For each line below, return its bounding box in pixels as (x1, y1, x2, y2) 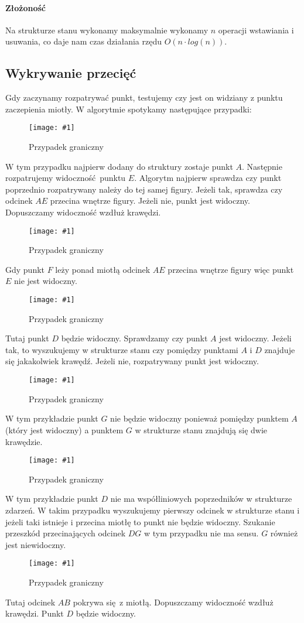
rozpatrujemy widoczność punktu (5, 172, 126, 184)
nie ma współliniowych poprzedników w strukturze (110, 492, 292, 505)
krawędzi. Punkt (5, 607, 64, 619)
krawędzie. (5, 435, 43, 447)
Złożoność (5, 1, 46, 13)
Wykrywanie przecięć (5, 64, 136, 82)
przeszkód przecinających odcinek (5, 527, 126, 539)
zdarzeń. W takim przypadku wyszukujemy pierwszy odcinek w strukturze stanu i (5, 504, 300, 516)
